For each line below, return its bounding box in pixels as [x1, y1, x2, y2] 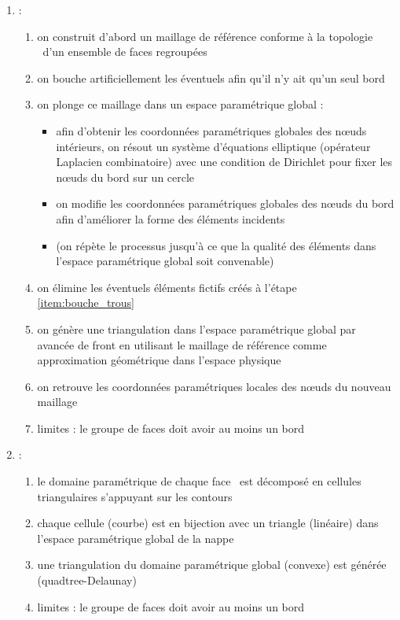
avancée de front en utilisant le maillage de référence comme [37, 336, 327, 352]
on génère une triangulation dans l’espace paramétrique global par [37, 320, 356, 337]
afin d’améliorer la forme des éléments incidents [56, 210, 285, 227]
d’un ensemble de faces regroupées [42, 43, 207, 60]
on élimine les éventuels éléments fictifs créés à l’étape [37, 279, 297, 295]
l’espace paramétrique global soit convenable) [56, 253, 274, 269]
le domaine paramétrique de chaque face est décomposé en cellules [37, 473, 361, 489]
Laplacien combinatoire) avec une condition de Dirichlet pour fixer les [56, 153, 393, 170]
